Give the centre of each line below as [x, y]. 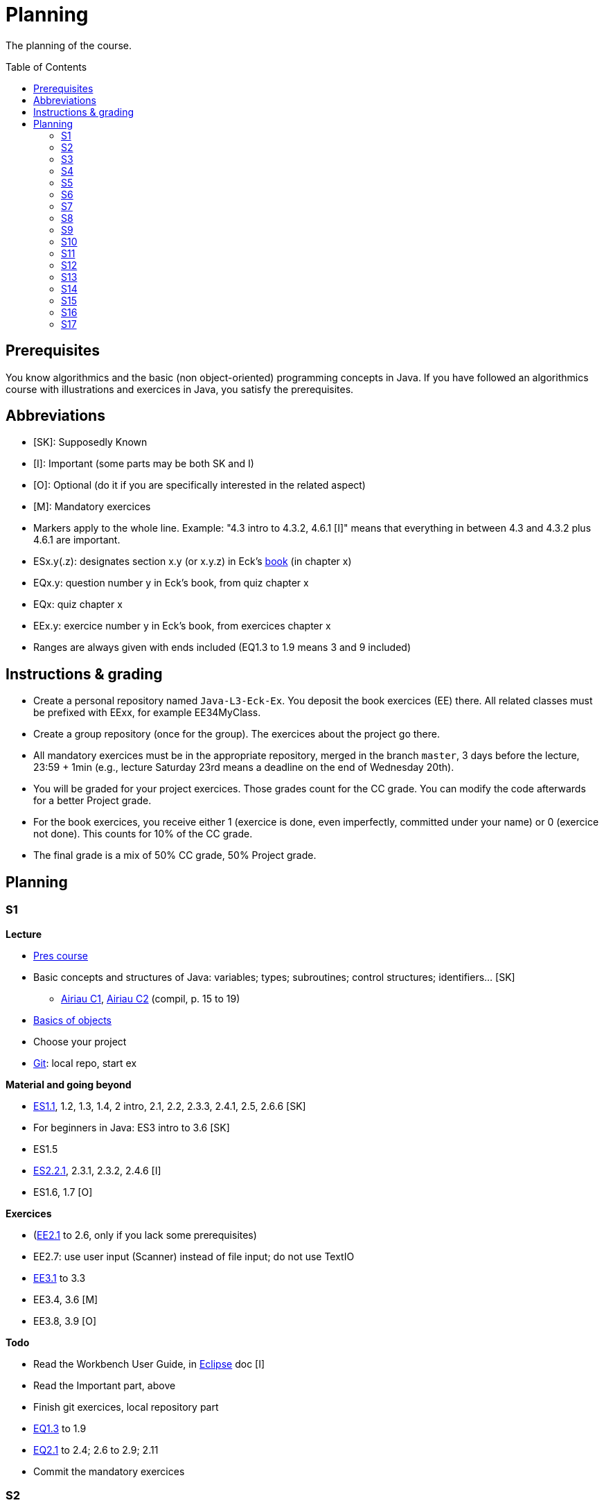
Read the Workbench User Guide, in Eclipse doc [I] [149, 1364]
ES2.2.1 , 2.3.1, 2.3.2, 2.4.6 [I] [97, 1170]
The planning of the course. [69, 45]
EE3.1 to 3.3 [60, 1278]
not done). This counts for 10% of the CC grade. [143, 834]
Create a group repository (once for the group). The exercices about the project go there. [237, 734]
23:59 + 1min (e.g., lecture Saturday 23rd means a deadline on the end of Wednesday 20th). [244, 767]
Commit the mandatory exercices [109, 1471]
